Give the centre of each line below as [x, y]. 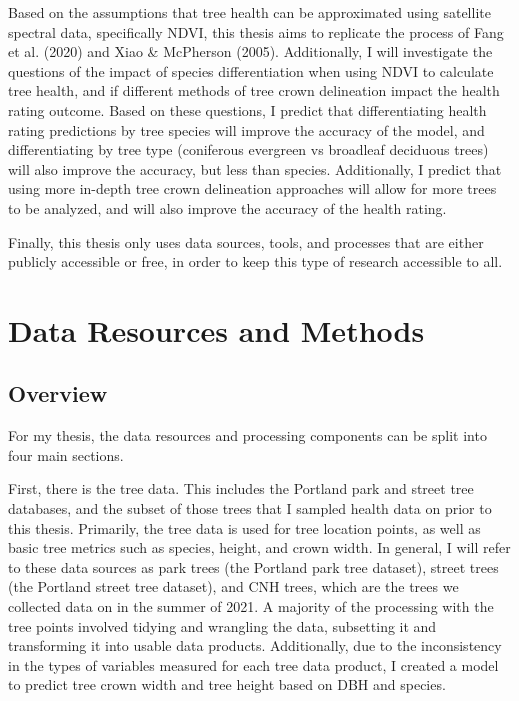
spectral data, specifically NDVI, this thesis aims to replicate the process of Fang [256, 31]
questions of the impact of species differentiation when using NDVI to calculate [251, 70]
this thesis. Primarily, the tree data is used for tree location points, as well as [244, 527]
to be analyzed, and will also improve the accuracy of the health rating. [227, 207]
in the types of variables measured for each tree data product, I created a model [253, 664]
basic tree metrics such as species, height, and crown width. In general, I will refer [259, 547]
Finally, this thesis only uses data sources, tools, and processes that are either [246, 241]
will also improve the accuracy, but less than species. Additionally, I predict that [255, 168]
